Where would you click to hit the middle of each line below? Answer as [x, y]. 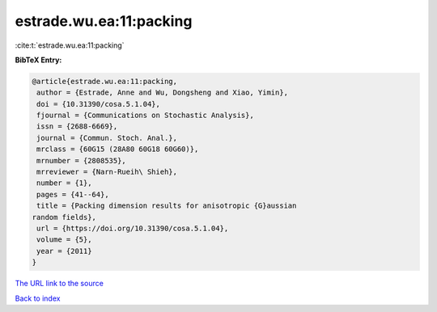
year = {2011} [64, 251]
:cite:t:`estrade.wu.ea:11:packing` [70, 45]
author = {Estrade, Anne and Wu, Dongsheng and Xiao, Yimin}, [163, 93]
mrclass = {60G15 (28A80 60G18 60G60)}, [118, 149]
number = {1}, [64, 183]
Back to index [38, 298]
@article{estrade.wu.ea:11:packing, [105, 81]
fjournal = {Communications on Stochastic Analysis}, [145, 116]
